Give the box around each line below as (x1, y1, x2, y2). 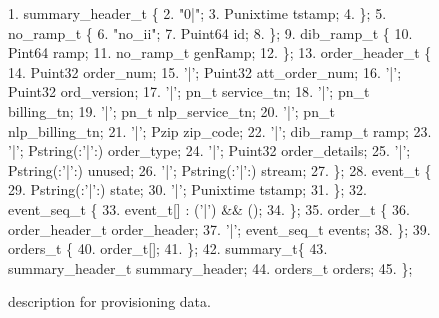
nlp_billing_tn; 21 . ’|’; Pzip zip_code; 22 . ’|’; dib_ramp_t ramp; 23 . (8, 120, 432, 141)
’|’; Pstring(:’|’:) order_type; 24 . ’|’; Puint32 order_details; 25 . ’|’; (8, 140, 411, 161)
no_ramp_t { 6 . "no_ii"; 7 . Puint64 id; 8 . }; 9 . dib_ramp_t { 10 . (8, 22, 413, 43)
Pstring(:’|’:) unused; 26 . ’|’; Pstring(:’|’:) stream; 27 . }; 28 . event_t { (8, 159, 432, 180)
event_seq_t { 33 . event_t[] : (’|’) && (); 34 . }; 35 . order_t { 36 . (8, 198, 410, 219)
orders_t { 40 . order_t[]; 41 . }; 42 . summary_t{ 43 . (8, 238, 328, 259)
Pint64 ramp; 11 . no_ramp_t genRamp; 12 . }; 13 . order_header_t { (8, 42, 432, 63)
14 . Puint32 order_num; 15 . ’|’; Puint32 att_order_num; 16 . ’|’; (8, 61, 402, 82)
